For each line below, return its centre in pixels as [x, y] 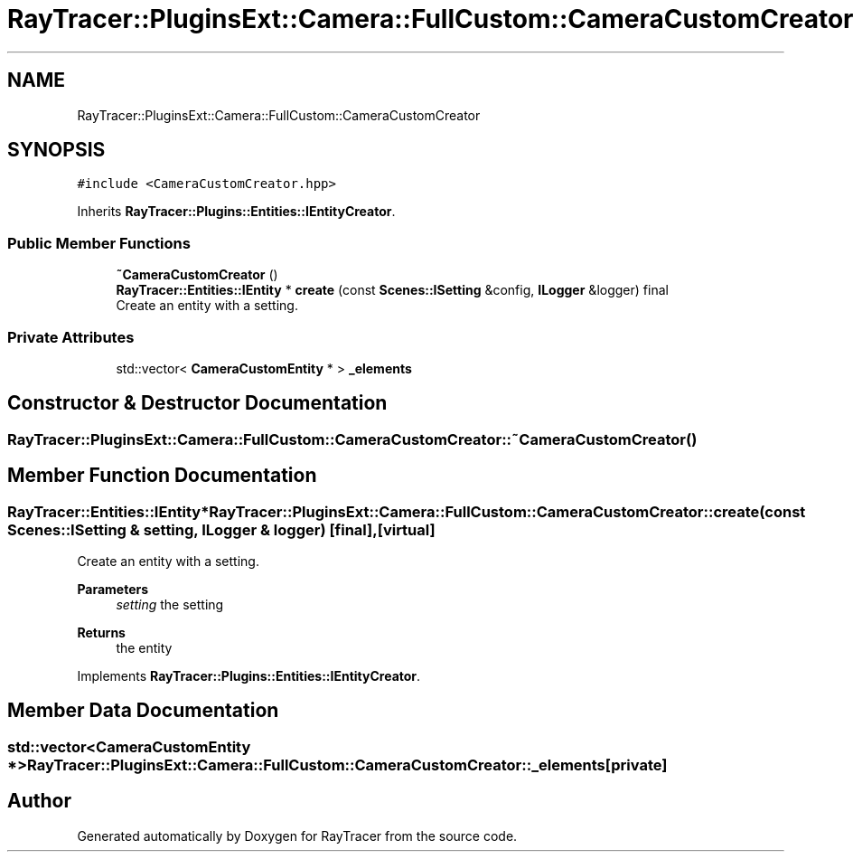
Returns [101, 632]
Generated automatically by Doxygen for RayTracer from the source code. [297, 835]
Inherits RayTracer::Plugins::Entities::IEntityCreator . [236, 212]
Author [39, 801]
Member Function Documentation [162, 476]
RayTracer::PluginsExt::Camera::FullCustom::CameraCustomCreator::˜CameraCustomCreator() [352, 439]
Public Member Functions [99, 243]
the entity [144, 648]
